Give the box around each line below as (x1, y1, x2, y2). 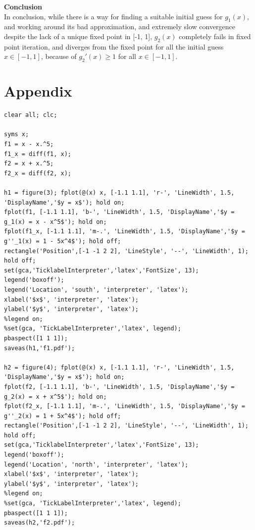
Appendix (4, 81, 72, 101)
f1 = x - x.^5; (4, 141, 54, 148)
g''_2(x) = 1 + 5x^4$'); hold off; (4, 412, 121, 420)
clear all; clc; (4, 111, 57, 119)
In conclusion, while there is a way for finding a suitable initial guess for (4, 11, 223, 21)
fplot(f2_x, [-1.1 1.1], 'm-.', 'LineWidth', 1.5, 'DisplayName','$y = (4, 403, 245, 410)
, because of (41, 51, 77, 61)
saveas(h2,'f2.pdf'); (4, 519, 75, 527)
